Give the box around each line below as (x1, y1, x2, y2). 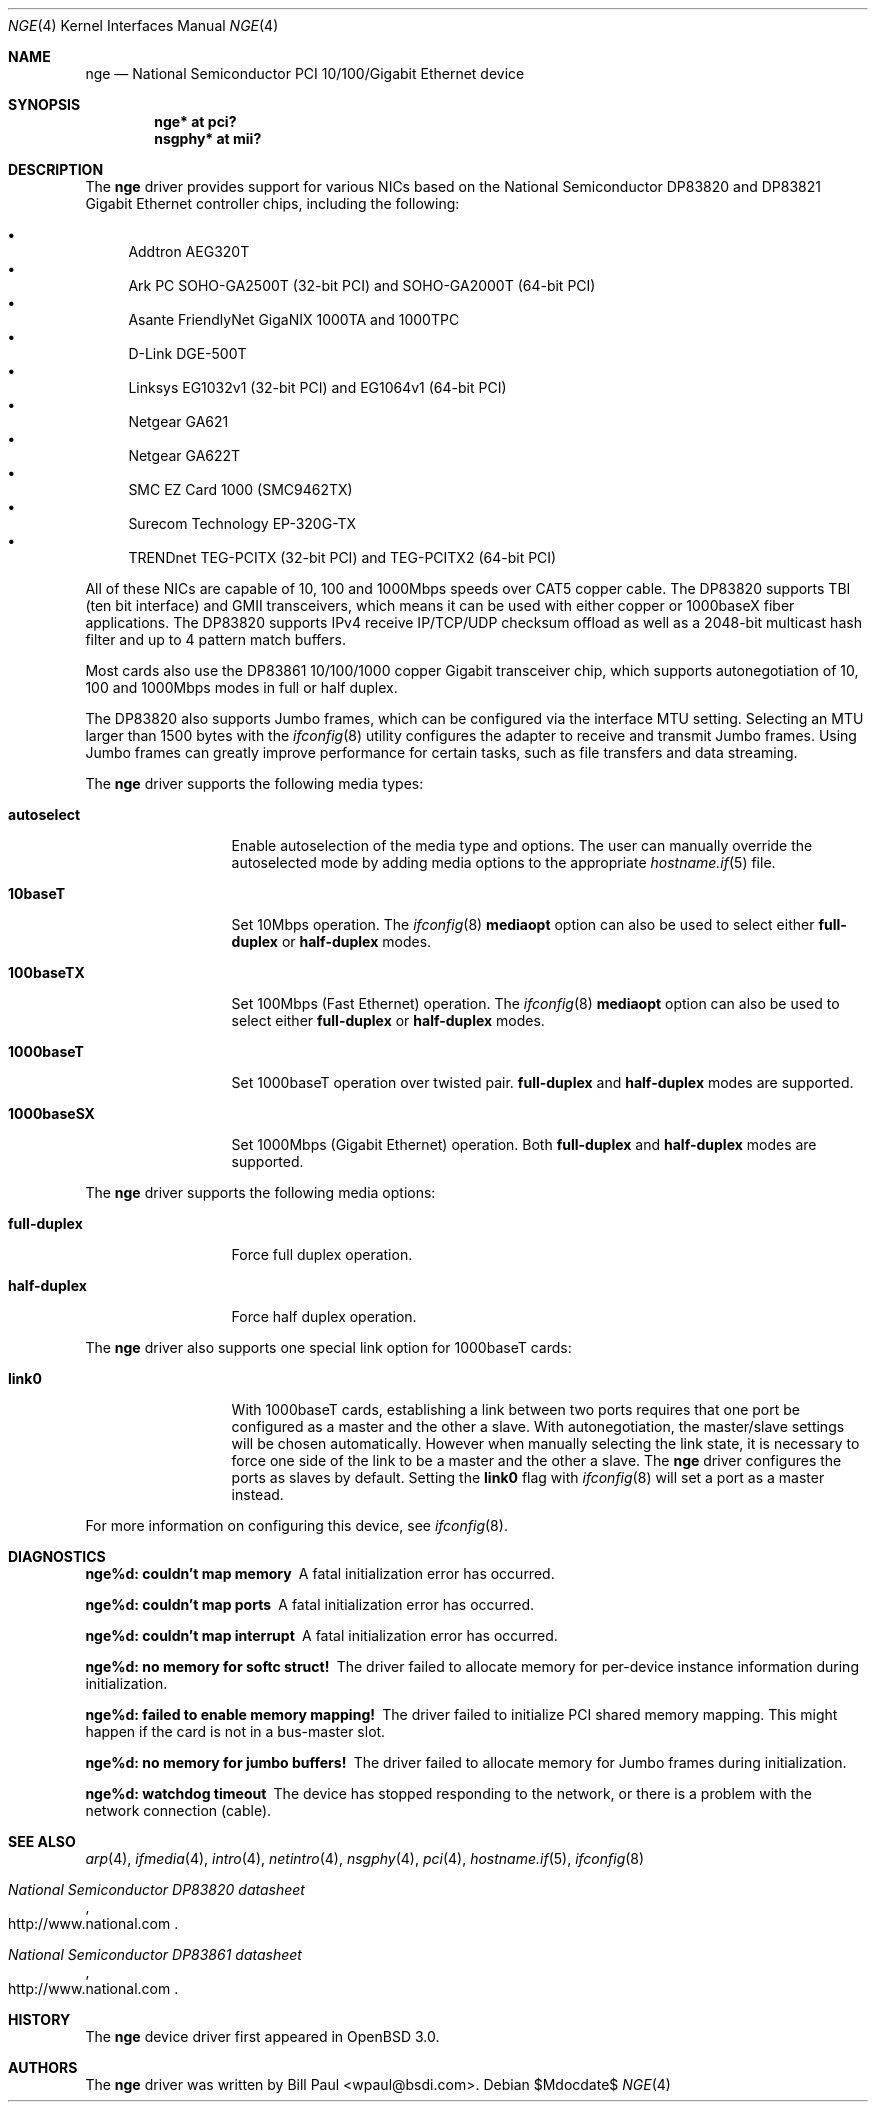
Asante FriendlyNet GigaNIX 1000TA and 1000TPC (128, 311, 460, 328)
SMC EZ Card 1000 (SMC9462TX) (128, 481, 353, 498)
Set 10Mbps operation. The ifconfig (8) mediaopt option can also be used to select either (231, 916, 815, 933)
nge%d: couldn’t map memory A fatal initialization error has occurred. (85, 1565, 555, 1582)
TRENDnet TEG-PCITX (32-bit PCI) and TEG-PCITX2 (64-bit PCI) (128, 549, 557, 566)
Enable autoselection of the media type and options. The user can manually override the (231, 837, 813, 854)
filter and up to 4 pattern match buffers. (85, 631, 346, 648)
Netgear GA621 (128, 413, 229, 430)
